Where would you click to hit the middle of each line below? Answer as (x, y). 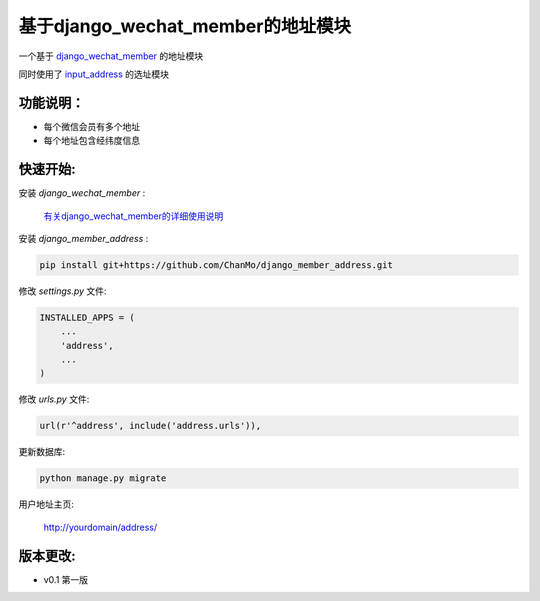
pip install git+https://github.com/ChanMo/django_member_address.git (216, 264)
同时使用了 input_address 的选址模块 (94, 74)
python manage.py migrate (103, 478)
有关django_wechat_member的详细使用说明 (133, 216)
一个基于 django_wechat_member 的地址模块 (111, 56)
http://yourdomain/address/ (100, 527)
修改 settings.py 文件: (62, 291)
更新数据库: (42, 452)
